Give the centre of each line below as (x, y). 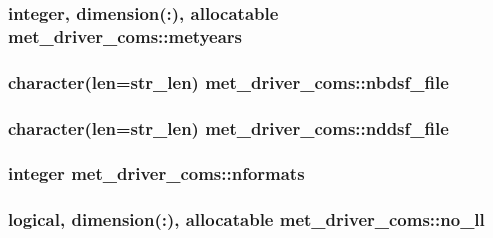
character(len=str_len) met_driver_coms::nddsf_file (228, 127)
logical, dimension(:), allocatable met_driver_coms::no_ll (246, 219)
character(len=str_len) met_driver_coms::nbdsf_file (228, 81)
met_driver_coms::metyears (125, 35)
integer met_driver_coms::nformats (156, 173)
